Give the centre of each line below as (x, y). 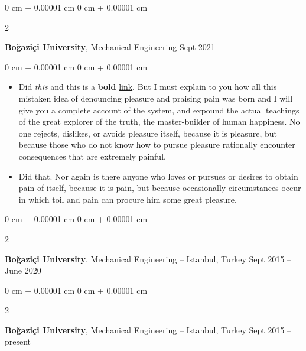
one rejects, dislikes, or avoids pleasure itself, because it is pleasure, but (148, 133)
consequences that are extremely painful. (92, 156)
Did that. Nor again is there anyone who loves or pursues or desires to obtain (158, 176)
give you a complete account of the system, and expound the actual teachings (159, 110)
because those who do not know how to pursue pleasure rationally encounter (157, 144)
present (18, 341)
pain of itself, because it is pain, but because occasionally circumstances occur (160, 188)
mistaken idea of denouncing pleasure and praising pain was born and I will (156, 98)
